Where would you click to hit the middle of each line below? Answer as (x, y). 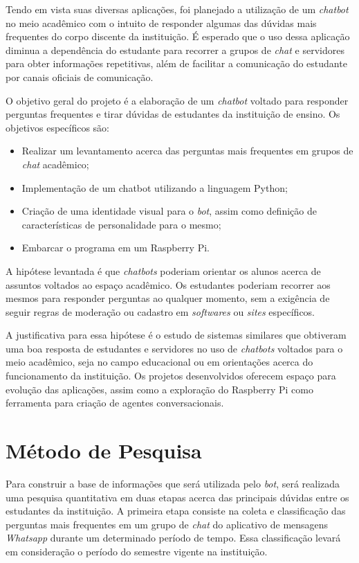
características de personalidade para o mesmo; (121, 224)
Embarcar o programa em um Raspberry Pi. (116, 248)
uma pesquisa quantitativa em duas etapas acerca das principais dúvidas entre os (177, 497)
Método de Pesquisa (104, 450)
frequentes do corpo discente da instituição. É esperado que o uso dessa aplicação (178, 36)
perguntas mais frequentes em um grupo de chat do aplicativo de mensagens (167, 524)
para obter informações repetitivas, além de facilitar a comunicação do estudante (176, 63)
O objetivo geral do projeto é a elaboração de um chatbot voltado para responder (177, 100)
